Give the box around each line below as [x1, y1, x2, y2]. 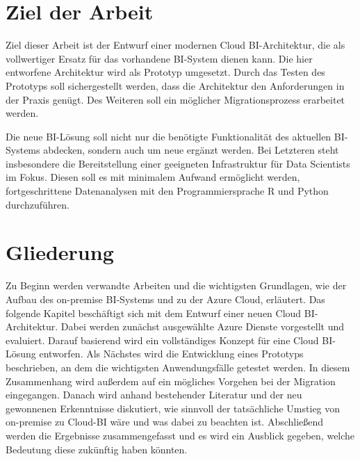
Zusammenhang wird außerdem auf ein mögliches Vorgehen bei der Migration [6, 373, 336, 388]
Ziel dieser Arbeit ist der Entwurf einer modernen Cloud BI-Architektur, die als [6, 38, 345, 52]
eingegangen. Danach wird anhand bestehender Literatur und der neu [6, 387, 302, 402]
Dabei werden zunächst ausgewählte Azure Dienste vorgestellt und [60, 319, 344, 334]
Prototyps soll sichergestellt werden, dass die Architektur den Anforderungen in [6, 78, 345, 92]
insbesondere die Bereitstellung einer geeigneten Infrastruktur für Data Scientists [6, 156, 350, 170]
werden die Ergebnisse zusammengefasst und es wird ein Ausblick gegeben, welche [6, 428, 355, 442]
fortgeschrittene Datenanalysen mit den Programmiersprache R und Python [6, 184, 329, 198]
